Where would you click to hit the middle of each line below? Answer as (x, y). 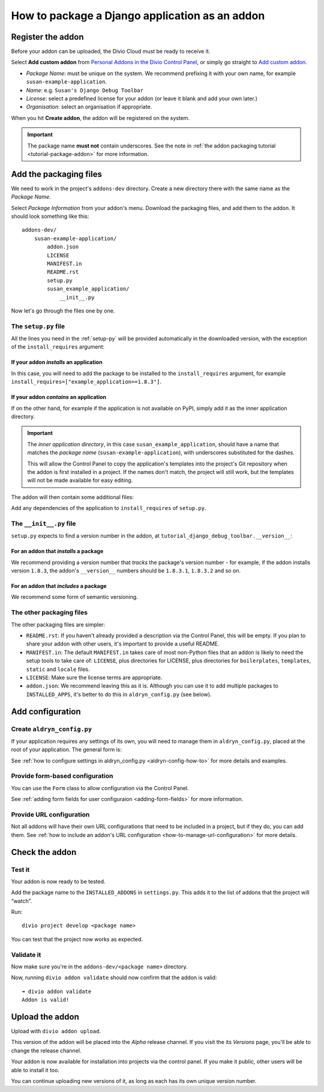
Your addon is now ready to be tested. (58, 881)
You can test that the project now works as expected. (77, 939)
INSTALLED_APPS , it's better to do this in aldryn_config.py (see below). (119, 694)
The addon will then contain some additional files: (73, 497)
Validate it (26, 955)
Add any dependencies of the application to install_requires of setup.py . (109, 508)
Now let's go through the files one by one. (63, 310)
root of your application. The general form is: (67, 749)
